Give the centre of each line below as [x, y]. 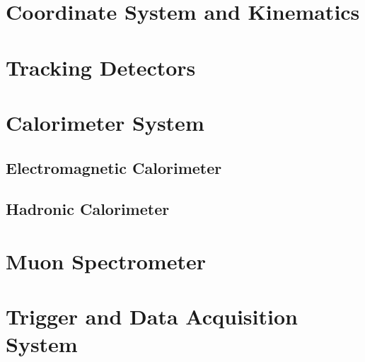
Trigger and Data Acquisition [152, 316]
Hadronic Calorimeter [88, 209]
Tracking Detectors [101, 67]
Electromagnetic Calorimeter [114, 167]
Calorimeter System [105, 122]
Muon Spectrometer [106, 261]
